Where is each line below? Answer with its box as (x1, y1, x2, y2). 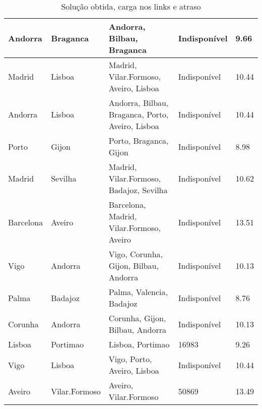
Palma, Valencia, (108, 286, 168, 298)
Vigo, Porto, (108, 353, 152, 365)
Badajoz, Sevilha (108, 184, 168, 196)
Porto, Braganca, (108, 135, 169, 146)
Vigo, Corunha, (108, 248, 163, 260)
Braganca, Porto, (108, 108, 169, 120)
